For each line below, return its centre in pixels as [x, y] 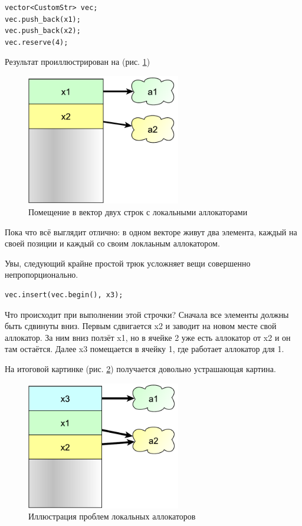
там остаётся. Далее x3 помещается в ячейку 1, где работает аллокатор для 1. [145, 349]
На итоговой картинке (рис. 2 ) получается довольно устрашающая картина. [140, 368]
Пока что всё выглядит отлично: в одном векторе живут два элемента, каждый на [151, 231]
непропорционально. [42, 274]
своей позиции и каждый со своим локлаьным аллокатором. [112, 243]
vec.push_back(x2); [43, 31]
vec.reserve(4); [37, 42]
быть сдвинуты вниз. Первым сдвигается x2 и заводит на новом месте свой [141, 326]
